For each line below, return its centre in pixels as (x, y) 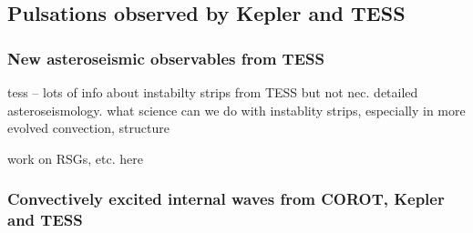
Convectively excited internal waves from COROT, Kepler (226, 199)
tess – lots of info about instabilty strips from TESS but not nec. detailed (213, 92)
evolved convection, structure (88, 128)
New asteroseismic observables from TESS (166, 58)
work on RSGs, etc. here (75, 158)
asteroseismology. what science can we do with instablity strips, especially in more (236, 110)
